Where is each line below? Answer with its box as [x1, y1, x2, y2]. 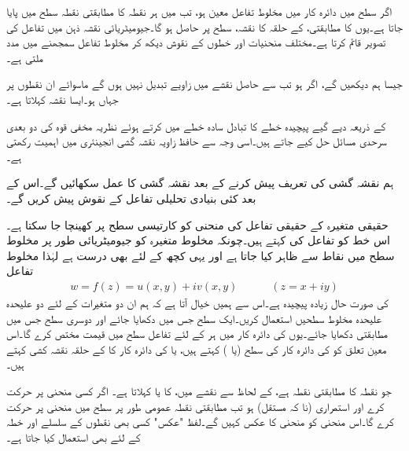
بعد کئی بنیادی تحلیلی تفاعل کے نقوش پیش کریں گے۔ [6, 189, 256, 206]
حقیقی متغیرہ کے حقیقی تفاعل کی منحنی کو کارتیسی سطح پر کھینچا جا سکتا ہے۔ [6, 216, 389, 233]
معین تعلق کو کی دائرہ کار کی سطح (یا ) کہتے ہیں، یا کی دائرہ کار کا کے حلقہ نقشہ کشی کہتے [6, 340, 387, 357]
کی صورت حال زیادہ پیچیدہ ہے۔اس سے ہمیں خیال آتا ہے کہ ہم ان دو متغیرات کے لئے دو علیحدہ [6, 294, 389, 310]
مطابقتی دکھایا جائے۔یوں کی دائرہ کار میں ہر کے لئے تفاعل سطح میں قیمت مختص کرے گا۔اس [6, 325, 388, 342]
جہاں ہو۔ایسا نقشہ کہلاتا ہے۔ [6, 90, 119, 107]
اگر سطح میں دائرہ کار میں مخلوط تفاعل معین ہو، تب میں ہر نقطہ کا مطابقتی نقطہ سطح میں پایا [6, 3, 392, 19]
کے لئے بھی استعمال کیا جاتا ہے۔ [6, 428, 141, 445]
